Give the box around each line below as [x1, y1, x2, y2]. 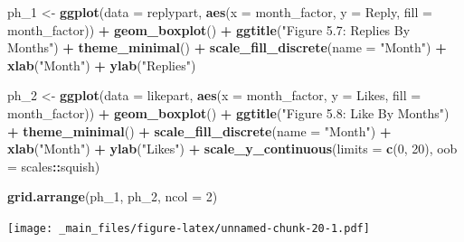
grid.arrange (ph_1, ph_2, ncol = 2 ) [7, 187, 218, 206]
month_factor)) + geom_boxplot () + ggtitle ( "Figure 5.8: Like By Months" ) [7, 103, 450, 122]
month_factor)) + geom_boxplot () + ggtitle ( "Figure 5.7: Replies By [7, 20, 411, 39]
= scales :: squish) [7, 156, 100, 175]
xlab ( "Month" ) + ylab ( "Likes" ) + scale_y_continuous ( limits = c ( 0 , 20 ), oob [7, 139, 458, 158]
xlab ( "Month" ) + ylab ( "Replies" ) [7, 55, 196, 74]
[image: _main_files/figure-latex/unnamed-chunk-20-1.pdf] [7, 221, 370, 235]
